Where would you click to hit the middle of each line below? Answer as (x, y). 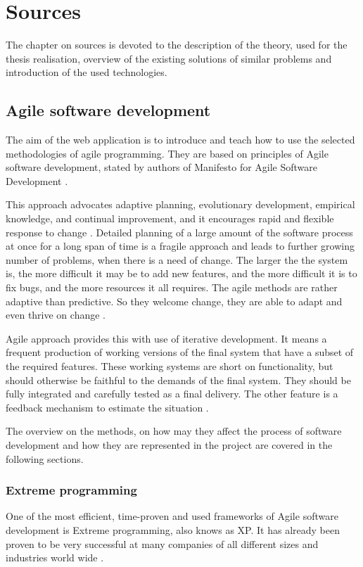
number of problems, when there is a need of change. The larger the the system (177, 259)
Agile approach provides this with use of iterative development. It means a (166, 338)
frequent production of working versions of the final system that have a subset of (180, 352)
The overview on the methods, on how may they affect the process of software (174, 431)
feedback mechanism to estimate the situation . (107, 407)
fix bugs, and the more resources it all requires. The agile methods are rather (172, 287)
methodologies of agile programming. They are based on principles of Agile (167, 153)
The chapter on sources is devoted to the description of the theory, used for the (177, 45)
